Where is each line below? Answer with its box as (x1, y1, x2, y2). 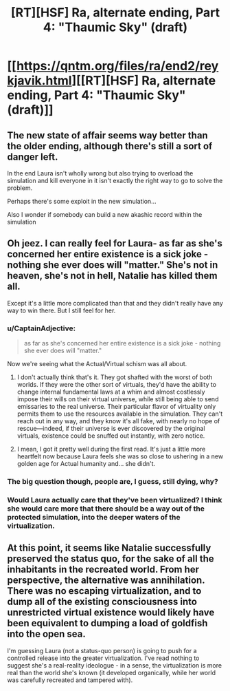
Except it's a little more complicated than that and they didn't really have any (7, 299, 223, 307)
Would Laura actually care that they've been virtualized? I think (7, 495, 222, 504)
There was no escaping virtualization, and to (7, 585, 202, 597)
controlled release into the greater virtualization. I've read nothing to (7, 654, 200, 662)
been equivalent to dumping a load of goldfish (7, 617, 208, 629)
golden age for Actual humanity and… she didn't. (16, 460, 156, 468)
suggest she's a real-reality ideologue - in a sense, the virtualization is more (7, 661, 222, 669)
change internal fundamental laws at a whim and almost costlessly (16, 387, 205, 396)
